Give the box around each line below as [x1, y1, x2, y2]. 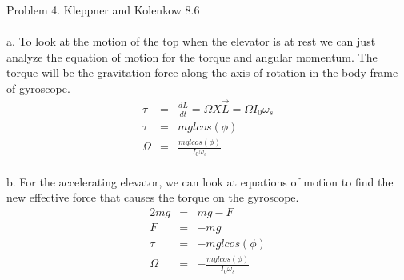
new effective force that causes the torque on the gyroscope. [6, 189, 299, 206]
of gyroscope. [6, 79, 70, 96]
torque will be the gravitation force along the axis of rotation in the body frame [6, 64, 398, 81]
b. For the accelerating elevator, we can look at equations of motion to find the [6, 173, 394, 190]
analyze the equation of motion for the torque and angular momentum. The [6, 48, 378, 65]
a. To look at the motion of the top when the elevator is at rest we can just [6, 33, 376, 50]
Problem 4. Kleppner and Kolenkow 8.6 [6, 2, 200, 18]
